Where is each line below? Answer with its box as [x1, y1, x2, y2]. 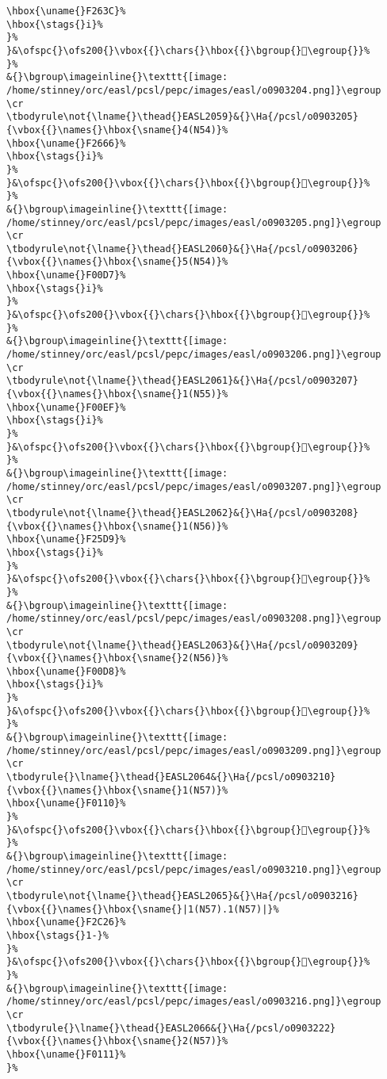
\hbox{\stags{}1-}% [6, 929, 109, 941]
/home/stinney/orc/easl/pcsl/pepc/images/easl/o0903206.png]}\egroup [6, 349, 381, 361]
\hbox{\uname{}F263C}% [6, 6, 126, 17]
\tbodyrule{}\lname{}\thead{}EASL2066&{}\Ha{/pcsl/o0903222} [6, 1022, 336, 1034]
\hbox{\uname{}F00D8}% [6, 665, 126, 677]
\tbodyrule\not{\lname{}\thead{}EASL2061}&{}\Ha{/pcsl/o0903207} [6, 375, 358, 387]
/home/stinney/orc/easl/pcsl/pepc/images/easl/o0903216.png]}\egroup [6, 996, 381, 1008]
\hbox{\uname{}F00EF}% [6, 401, 126, 413]
